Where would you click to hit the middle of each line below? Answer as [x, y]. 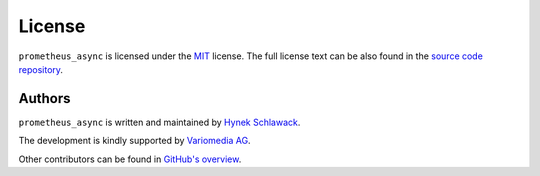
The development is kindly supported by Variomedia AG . [134, 141]
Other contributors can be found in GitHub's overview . [130, 159]
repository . [41, 69]
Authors [44, 98]
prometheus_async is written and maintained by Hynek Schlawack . [159, 122]
